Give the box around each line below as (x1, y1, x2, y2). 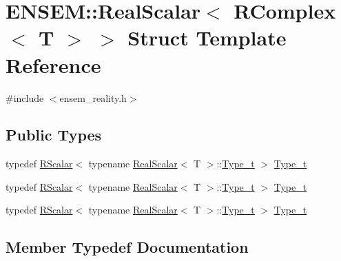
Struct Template (127, 23, 287, 52)
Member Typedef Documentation (6, 236, 249, 258)
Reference (6, 50, 101, 79)
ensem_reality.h (59, 90, 127, 105)
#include (6, 90, 44, 105)
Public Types (6, 124, 102, 145)
